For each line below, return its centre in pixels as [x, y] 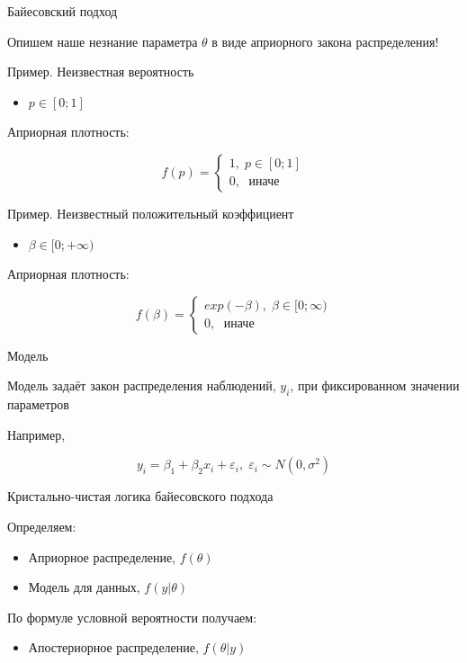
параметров [38, 404]
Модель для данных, [84, 587]
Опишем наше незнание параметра [103, 41]
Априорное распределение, [102, 556]
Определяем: [42, 526]
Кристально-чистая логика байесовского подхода [140, 496]
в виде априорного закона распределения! [325, 41]
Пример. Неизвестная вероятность [101, 72]
